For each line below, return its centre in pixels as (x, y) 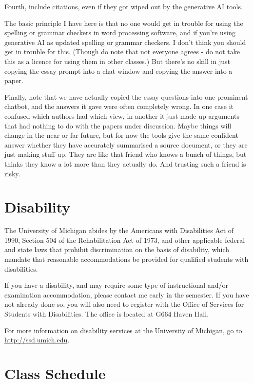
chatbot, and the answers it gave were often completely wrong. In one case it (119, 106)
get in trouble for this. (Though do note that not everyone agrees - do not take (122, 52)
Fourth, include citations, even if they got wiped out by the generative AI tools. (124, 6)
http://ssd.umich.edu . (37, 340)
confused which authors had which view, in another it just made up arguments (122, 116)
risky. (12, 173)
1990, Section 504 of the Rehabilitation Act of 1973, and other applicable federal (125, 240)
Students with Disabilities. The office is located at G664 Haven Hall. (107, 313)
